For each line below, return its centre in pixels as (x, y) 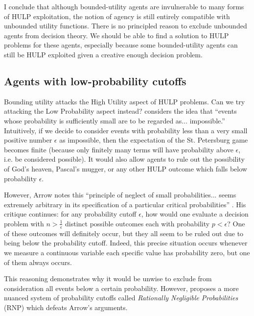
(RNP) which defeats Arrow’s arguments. (66, 307)
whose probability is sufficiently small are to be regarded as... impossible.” (115, 120)
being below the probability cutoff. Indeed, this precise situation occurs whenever (126, 243)
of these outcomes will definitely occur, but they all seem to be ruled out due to (124, 233)
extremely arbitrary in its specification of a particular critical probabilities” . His (125, 204)
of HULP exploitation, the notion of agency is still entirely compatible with (117, 16)
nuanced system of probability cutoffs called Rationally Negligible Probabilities (121, 298)
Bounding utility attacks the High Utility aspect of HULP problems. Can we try (125, 101)
